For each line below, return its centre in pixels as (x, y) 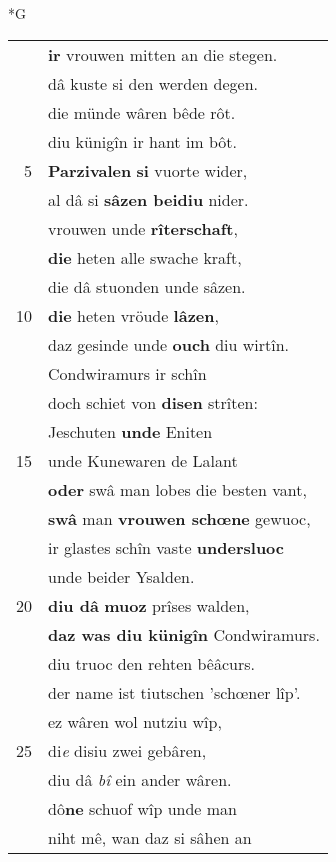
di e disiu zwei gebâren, (127, 750)
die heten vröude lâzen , (133, 315)
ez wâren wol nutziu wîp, (135, 721)
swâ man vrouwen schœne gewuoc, (179, 518)
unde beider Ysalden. (121, 576)
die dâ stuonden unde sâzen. (147, 286)
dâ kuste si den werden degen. (153, 83)
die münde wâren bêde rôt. (142, 112)
